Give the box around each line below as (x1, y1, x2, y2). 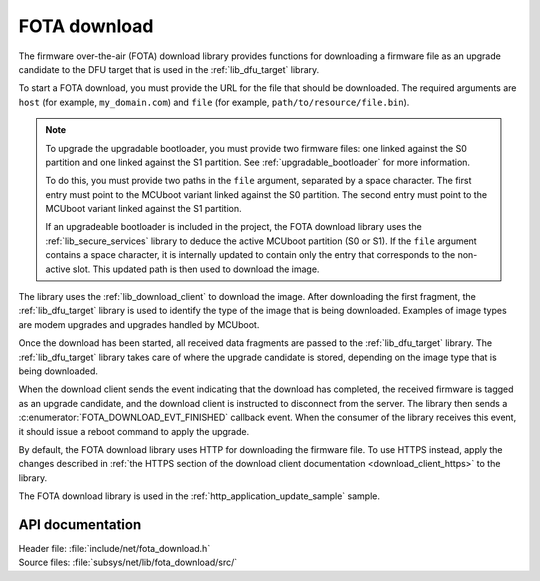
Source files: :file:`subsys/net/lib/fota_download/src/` (18, 556, 238, 569)
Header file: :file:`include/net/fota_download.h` (18, 543, 211, 554)
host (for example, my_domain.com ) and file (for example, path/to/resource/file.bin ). (18, 96, 410, 108)
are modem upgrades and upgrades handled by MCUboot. (18, 318, 260, 330)
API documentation (18, 516, 142, 533)
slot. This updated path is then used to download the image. (72, 263, 320, 275)
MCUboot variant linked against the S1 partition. (45, 203, 242, 215)
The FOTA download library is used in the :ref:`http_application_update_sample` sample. (18, 490, 380, 502)
